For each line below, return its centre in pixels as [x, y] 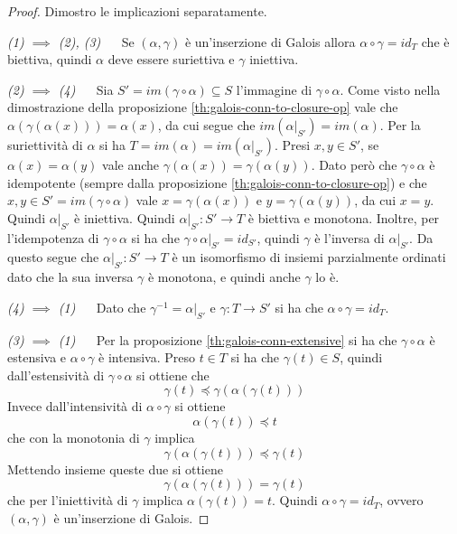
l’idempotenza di [53, 237]
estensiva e [37, 357]
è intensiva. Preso [147, 357]
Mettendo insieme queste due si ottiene [115, 468]
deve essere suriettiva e [171, 59]
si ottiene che [173, 375]
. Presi [292, 144]
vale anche [131, 164]
